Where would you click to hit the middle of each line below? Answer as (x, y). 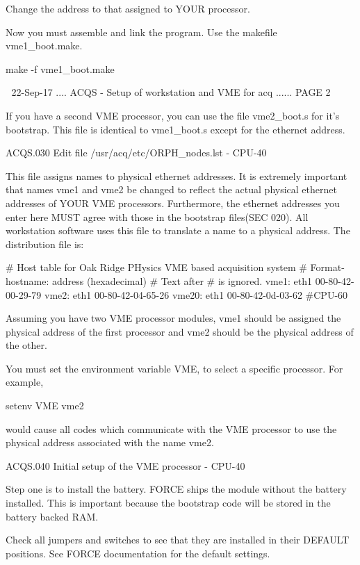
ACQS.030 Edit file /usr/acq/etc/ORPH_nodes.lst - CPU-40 (136, 153)
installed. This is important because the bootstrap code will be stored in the (168, 503)
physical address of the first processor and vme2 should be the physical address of (180, 331)
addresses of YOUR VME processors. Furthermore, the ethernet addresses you (173, 203)
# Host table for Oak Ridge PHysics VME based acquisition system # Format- (175, 267)
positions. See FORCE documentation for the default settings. (138, 553)
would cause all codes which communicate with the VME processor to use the (171, 428)
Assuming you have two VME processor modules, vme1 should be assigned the (173, 318)
